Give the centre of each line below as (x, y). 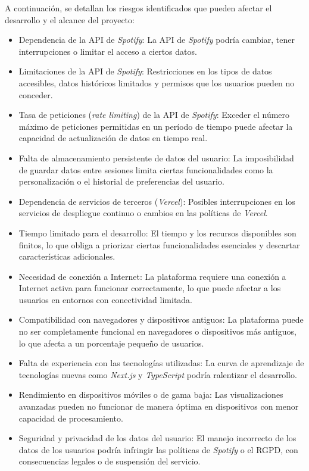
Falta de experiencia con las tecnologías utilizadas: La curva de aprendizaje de (161, 363)
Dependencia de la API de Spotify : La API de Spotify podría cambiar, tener (157, 40)
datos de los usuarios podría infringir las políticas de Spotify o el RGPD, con (158, 449)
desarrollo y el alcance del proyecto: (70, 19)
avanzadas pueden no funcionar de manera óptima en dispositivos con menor (159, 406)
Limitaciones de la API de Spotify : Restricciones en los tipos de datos (145, 71)
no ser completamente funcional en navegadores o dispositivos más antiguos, (157, 331)
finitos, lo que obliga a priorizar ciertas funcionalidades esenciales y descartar (159, 244)
